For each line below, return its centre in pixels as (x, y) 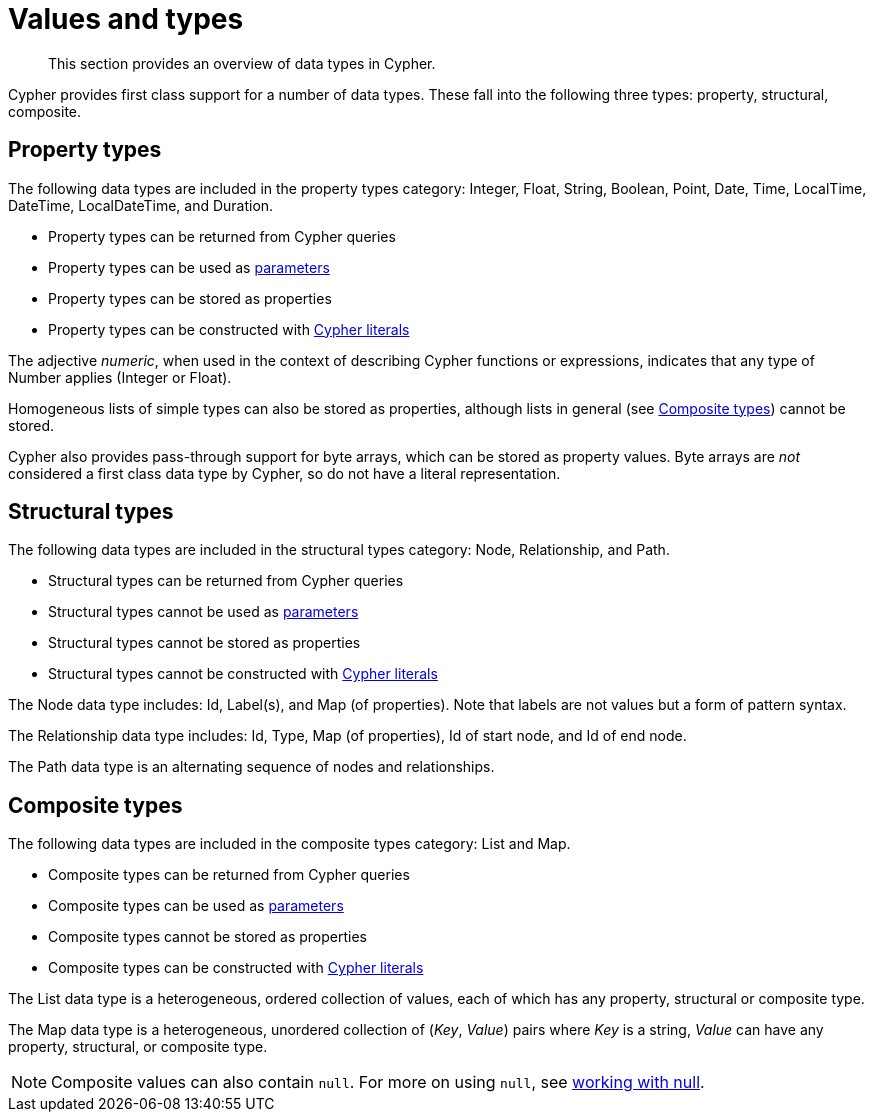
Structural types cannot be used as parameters (203, 612)
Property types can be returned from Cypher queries (222, 236)
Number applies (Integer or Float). (120, 377)
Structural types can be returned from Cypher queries (226, 581)
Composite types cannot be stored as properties (207, 937)
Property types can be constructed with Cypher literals (229, 329)
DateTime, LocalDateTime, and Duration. (141, 205)
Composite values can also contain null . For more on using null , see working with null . (378, 1082)
